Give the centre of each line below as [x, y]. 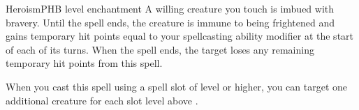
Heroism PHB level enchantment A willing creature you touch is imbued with [170, 8]
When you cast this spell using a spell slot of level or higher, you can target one [177, 86]
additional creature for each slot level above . [102, 100]
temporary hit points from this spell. [84, 63]
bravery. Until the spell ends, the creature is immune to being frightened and [170, 22]
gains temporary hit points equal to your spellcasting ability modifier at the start [180, 36]
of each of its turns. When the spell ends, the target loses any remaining [160, 49]
